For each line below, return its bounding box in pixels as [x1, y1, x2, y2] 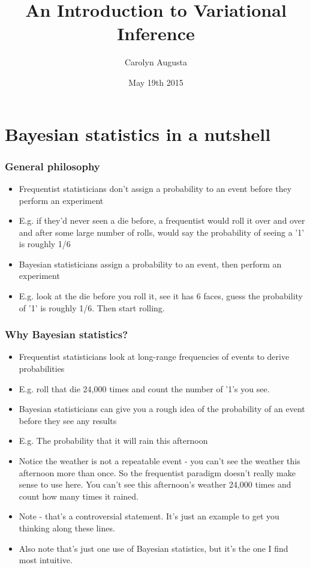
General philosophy [5, 158, 100, 173]
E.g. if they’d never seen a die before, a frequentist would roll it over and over [19, 214, 305, 227]
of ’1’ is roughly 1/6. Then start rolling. [19, 301, 165, 314]
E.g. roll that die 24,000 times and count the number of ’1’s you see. [19, 382, 270, 395]
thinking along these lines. [19, 522, 115, 534]
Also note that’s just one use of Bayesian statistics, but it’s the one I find [19, 542, 288, 554]
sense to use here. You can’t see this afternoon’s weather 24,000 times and [19, 478, 291, 491]
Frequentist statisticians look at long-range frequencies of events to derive [19, 350, 290, 363]
